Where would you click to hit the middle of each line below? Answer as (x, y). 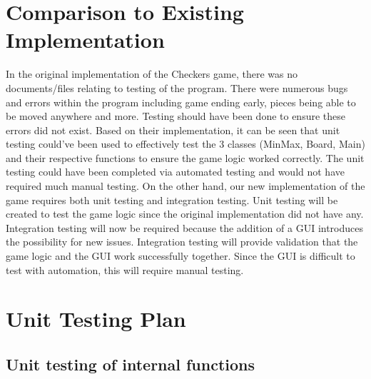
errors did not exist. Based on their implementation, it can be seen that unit (173, 130)
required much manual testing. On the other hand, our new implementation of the (185, 186)
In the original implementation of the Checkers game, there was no (152, 74)
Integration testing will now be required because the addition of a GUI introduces (185, 227)
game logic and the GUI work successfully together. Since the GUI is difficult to (181, 256)
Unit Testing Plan (96, 319)
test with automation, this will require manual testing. (125, 269)
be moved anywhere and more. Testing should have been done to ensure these (176, 116)
